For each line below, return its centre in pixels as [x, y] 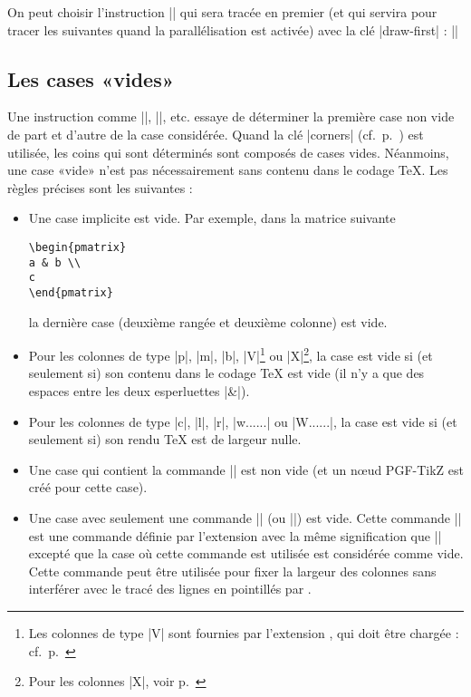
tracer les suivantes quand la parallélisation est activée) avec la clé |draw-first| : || [233, 29]
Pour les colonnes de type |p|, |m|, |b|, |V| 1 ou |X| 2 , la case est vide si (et [231, 354]
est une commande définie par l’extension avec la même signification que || [235, 535]
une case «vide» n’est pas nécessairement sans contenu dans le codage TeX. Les [228, 170]
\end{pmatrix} [71, 292]
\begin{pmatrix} [77, 247]
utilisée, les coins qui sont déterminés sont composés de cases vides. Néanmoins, [228, 152]
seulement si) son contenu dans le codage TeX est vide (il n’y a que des [226, 373]
